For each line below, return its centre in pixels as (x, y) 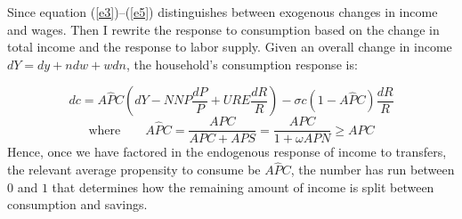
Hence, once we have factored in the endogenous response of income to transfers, (227, 152)
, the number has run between (373, 170)
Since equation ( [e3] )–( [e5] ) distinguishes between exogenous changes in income (223, 12)
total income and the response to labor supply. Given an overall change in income (230, 47)
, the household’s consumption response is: (242, 64)
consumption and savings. (77, 204)
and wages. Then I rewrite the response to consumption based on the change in (223, 29)
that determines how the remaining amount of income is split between (243, 187)
